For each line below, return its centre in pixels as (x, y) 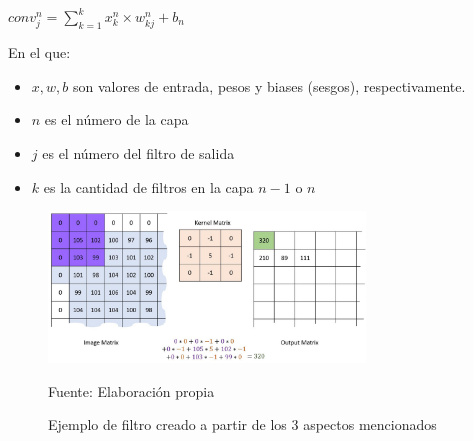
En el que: (39, 52)
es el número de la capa (116, 119)
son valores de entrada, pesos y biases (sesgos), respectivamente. (269, 85)
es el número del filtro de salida (138, 152)
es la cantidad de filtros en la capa (148, 186)
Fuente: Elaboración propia (131, 390)
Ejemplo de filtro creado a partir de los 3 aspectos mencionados (242, 424)
